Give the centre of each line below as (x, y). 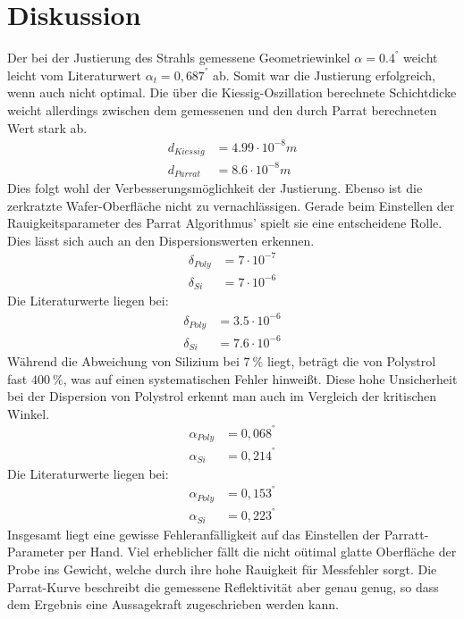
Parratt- (406, 534)
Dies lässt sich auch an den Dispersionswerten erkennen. (161, 240)
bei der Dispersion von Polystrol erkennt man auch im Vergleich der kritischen (222, 396)
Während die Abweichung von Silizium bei (123, 360)
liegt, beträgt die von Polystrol (351, 360)
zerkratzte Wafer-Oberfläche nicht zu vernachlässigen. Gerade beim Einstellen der (231, 205)
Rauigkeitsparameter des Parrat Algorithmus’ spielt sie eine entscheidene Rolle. (225, 223)
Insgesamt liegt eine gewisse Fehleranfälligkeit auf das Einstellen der (194, 534)
